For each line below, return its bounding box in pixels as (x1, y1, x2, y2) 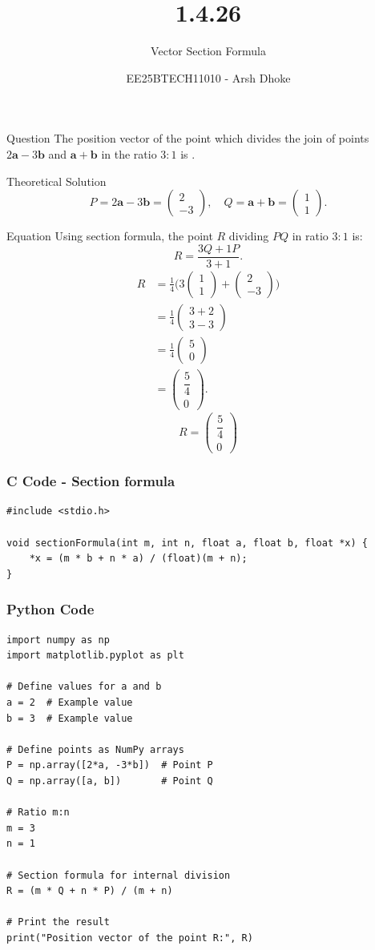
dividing (228, 227, 269, 244)
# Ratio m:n (6, 807, 70, 819)
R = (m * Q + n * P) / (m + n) (6, 885, 173, 897)
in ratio (292, 227, 329, 244)
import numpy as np (6, 634, 110, 646)
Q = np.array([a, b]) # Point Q (6, 775, 213, 787)
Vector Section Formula (151, 42, 266, 59)
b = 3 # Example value (6, 712, 133, 724)
